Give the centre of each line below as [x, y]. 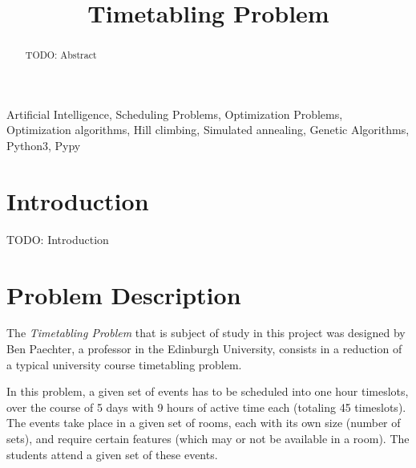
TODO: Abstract [61, 55]
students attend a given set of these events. [112, 454]
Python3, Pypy [44, 146]
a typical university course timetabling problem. [124, 364]
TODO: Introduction [58, 239]
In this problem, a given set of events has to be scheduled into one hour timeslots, [208, 391]
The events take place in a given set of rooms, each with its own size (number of [204, 423]
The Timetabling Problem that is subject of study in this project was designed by [206, 333]
